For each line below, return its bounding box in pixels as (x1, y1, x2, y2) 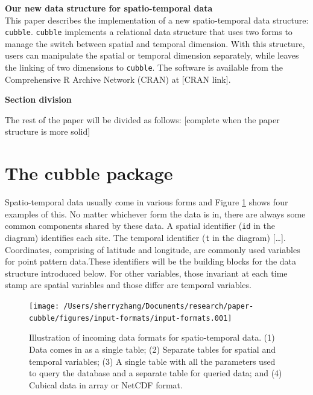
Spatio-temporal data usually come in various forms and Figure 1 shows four (5, 196, 288, 208)
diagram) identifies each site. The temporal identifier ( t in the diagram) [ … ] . (5, 231, 286, 244)
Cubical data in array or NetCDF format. (29, 378, 183, 391)
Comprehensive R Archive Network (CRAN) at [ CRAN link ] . (5, 72, 231, 85)
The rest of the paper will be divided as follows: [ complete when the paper (5, 113, 280, 126)
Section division (5, 93, 72, 106)
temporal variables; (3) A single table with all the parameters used (29, 355, 276, 367)
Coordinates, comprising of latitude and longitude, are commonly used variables (5, 243, 300, 255)
